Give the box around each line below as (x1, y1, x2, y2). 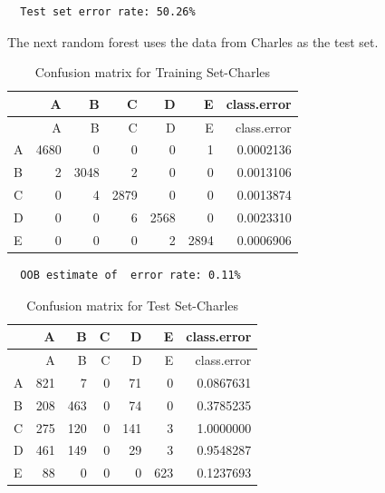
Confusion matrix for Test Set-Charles (26, 295, 238, 314)
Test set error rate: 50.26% (20, 5, 196, 18)
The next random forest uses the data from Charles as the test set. (7, 32, 379, 51)
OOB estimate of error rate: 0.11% (20, 268, 241, 281)
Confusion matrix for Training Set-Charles (34, 63, 271, 82)
